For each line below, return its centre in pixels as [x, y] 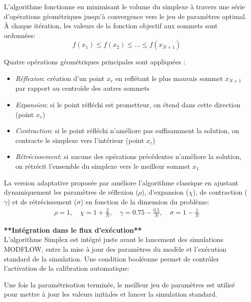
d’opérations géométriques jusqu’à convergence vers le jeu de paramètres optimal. [125, 16]
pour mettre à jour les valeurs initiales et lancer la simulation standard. [111, 294]
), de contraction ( [220, 192]
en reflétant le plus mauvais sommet [169, 78]
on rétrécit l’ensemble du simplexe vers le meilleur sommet [103, 166]
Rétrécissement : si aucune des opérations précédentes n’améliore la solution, [128, 156]
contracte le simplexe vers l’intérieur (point [80, 140]
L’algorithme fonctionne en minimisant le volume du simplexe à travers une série [125, 6]
